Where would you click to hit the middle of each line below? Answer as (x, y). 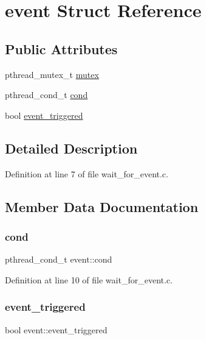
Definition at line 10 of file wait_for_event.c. (89, 279)
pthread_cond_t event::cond (59, 259)
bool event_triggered (44, 115)
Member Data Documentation (102, 206)
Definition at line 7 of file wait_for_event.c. (87, 173)
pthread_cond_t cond (46, 95)
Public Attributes (61, 48)
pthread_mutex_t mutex (52, 74)
